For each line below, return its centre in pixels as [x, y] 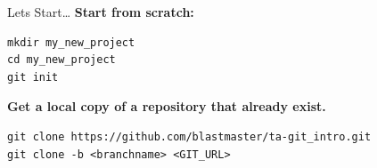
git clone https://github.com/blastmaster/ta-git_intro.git [189, 136]
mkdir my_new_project [71, 42]
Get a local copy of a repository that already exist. [167, 106]
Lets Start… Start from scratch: [101, 12]
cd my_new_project [61, 60]
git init [33, 77]
